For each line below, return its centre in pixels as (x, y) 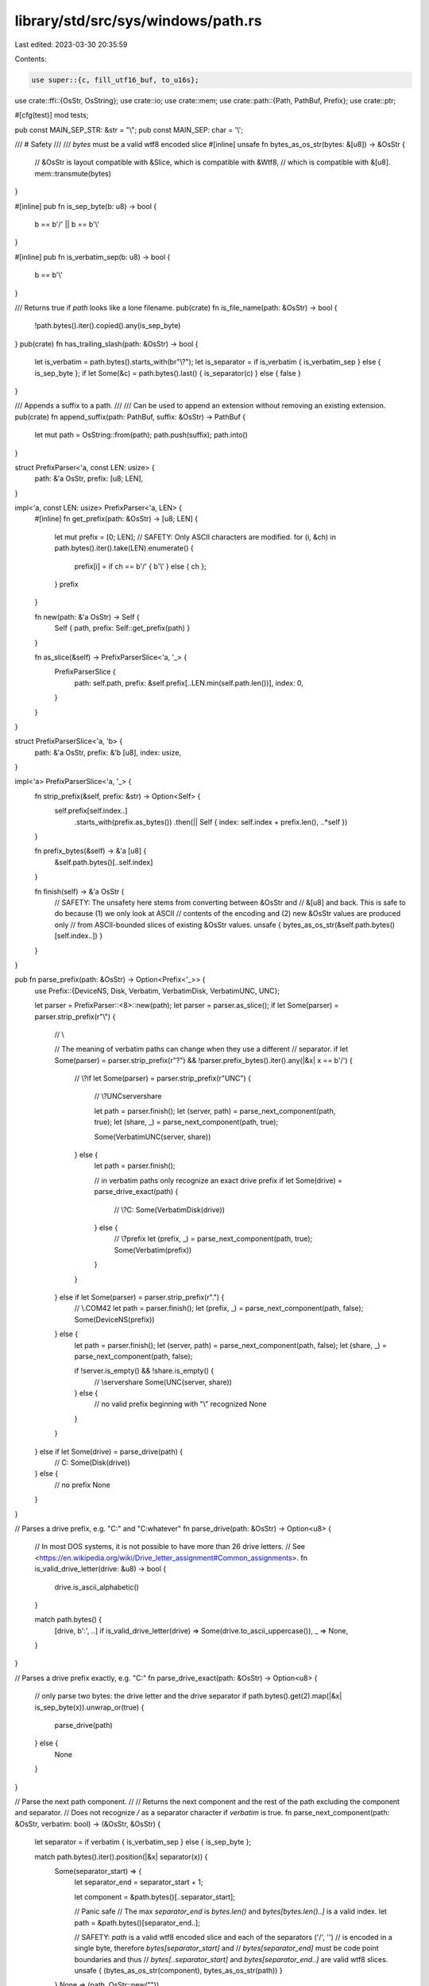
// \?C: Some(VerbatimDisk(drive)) (170, 1209)
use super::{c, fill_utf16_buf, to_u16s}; (115, 80)
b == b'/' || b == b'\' (67, 224)
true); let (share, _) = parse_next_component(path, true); (186, 1122)
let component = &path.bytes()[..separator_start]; (155, 1897)
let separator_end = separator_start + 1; (139, 1882)
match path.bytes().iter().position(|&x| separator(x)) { (121, 1857)
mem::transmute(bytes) (73, 173)
